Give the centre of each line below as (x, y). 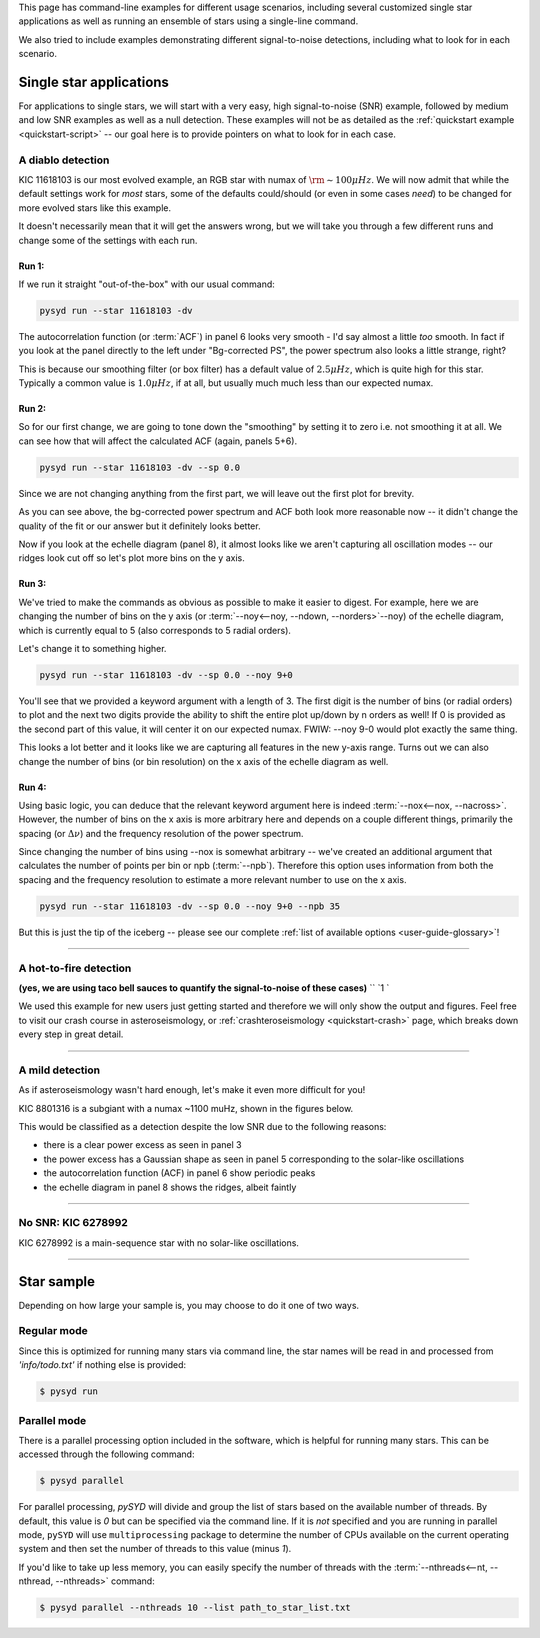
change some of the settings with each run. (108, 240)
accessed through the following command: (106, 1454)
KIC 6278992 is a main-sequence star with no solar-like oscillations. (159, 1242)
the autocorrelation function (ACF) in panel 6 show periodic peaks (179, 1173)
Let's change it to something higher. (92, 648)
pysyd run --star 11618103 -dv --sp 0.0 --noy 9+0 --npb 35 (190, 906)
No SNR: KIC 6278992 (73, 1223)
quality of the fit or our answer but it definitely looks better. (139, 526)
